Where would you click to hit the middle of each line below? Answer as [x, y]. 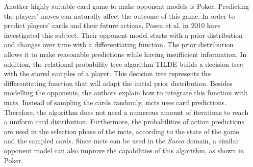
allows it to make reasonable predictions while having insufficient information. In [125, 54]
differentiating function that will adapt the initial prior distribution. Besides [118, 83]
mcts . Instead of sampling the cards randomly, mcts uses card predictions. [115, 102]
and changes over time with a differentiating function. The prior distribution [119, 44]
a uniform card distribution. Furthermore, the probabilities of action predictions [124, 122]
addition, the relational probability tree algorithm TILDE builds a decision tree [124, 64]
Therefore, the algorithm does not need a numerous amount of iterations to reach [126, 112]
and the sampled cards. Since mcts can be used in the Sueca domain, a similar [121, 141]
